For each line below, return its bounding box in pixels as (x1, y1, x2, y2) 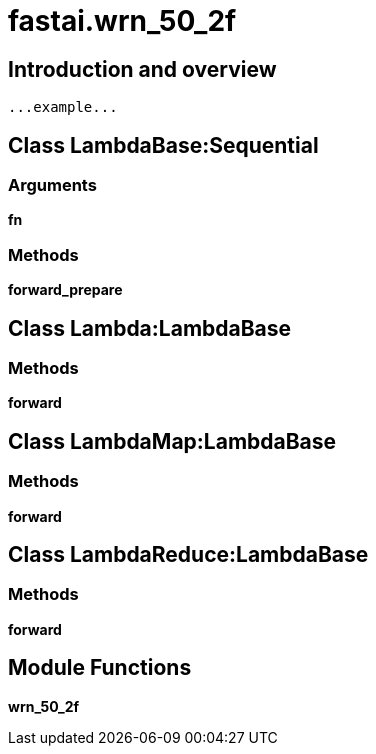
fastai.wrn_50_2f (8, 4, 237, 38)
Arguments (8, 175, 97, 196)
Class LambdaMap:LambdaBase (8, 428, 337, 454)
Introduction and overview (8, 56, 277, 82)
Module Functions (8, 655, 192, 681)
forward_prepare (8, 281, 123, 299)
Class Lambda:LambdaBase (8, 315, 292, 341)
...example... (8, 99, 118, 116)
